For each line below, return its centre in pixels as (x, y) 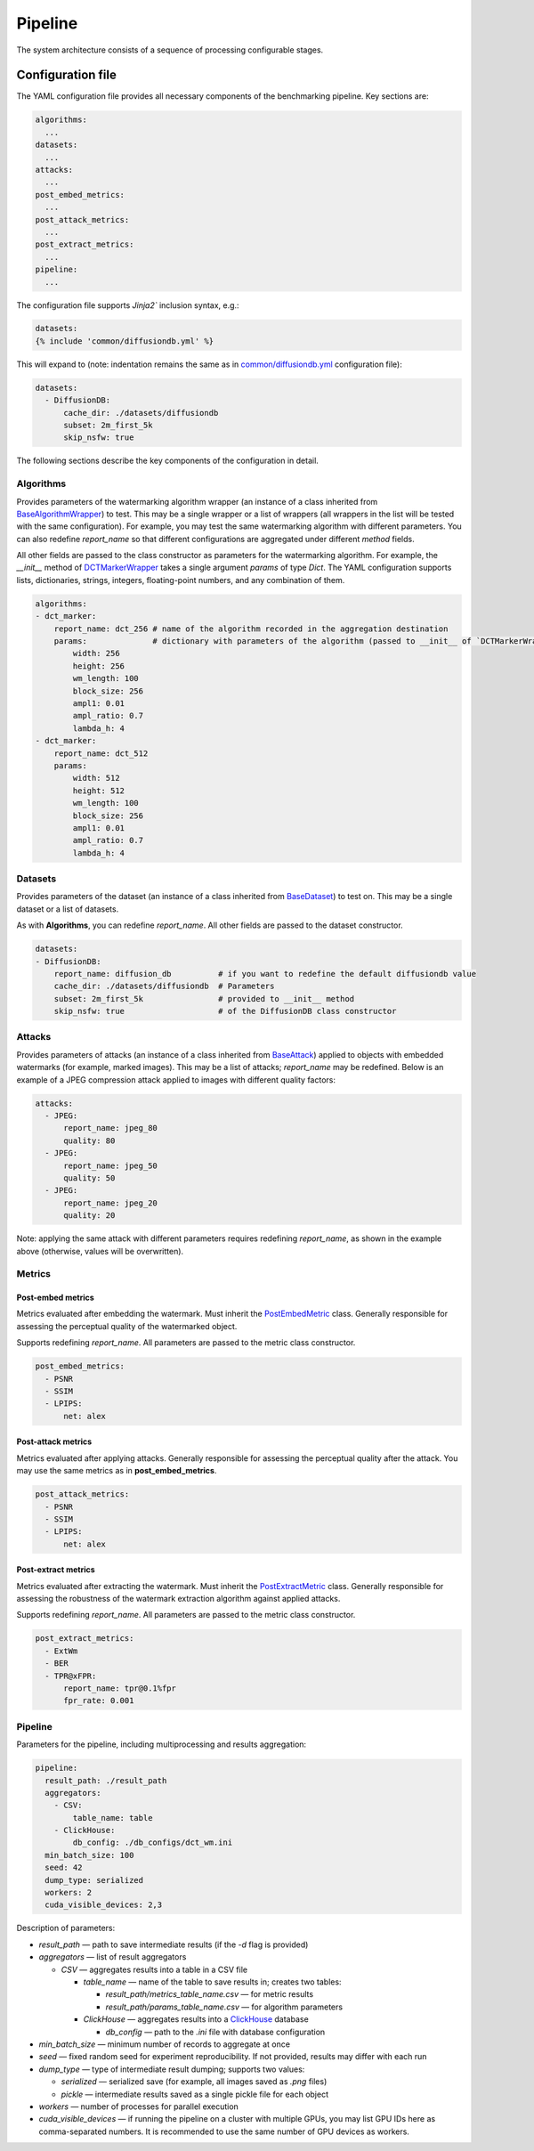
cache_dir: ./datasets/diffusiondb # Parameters (164, 986)
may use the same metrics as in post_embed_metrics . (117, 1471)
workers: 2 (69, 1893)
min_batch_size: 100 (89, 1855)
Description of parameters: (66, 1928)
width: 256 (96, 653)
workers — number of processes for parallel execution (139, 2106)
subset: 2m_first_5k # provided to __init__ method (204, 998)
